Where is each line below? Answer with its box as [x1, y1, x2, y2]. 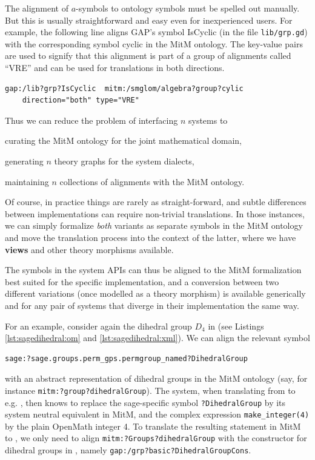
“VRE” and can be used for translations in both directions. [5, 61, 225, 74]
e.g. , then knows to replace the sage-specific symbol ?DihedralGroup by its [5, 396, 286, 408]
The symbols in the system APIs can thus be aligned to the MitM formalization [5, 263, 302, 276]
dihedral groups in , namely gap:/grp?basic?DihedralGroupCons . [5, 444, 251, 456]
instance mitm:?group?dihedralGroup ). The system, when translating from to [5, 384, 296, 396]
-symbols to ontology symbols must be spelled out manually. [76, 2, 300, 14]
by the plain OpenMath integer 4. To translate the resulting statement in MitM [5, 419, 301, 432]
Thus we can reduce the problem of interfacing [5, 113, 178, 126]
